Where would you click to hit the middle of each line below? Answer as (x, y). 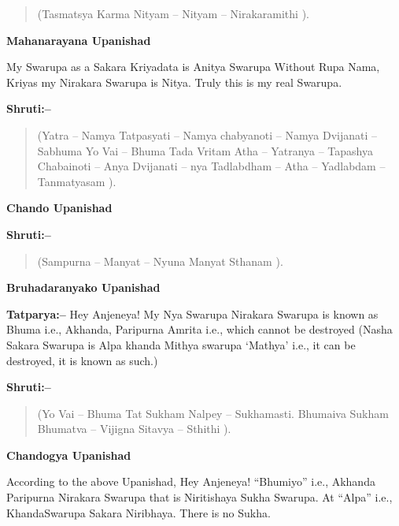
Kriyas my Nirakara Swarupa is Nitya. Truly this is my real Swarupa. (174, 82)
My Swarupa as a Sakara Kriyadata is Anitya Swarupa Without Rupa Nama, (193, 67)
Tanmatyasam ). (77, 181)
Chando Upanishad (59, 208)
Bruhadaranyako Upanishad (83, 287)
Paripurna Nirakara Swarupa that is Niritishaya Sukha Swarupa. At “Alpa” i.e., (199, 497)
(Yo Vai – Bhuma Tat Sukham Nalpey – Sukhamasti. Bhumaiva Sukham (213, 413)
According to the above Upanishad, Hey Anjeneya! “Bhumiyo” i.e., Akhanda (191, 481)
